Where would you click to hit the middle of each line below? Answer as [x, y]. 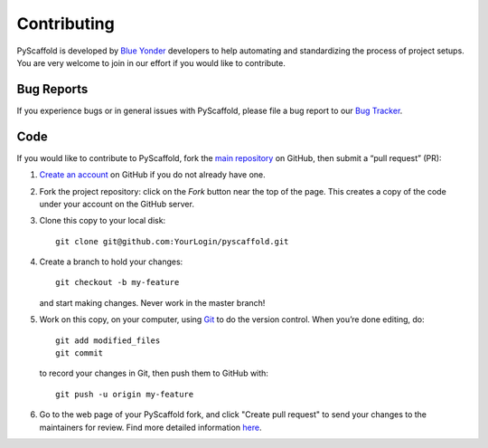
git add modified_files [108, 340]
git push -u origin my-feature [125, 394]
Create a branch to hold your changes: [111, 262]
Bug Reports [52, 89]
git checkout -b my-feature [117, 282]
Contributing [66, 24]
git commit [80, 353]
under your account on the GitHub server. [117, 204]
